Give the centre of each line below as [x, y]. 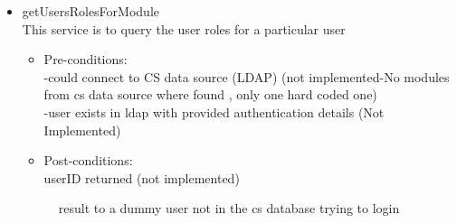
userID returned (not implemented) [142, 177]
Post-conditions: [88, 160]
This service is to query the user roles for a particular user [184, 28]
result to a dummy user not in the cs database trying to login [229, 208]
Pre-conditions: [86, 59]
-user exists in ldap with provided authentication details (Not [214, 111]
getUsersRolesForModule [90, 11]
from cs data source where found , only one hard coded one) [210, 94]
